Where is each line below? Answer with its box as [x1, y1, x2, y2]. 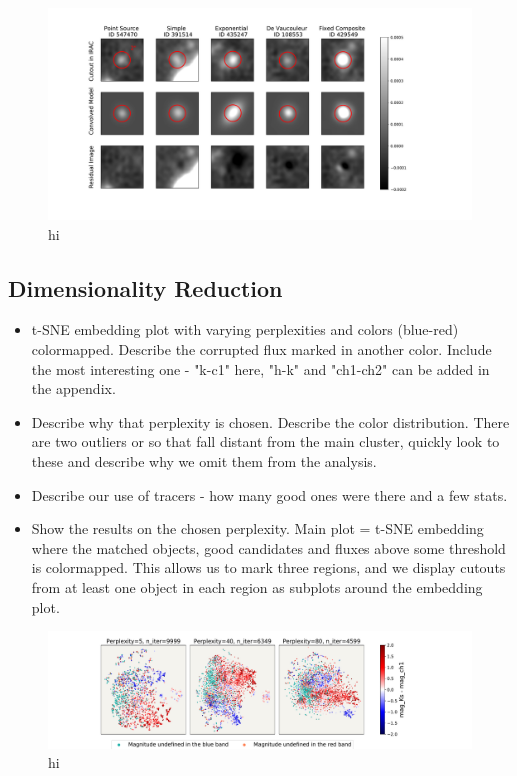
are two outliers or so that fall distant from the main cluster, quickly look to [31, 431, 500, 452]
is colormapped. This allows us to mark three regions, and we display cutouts [31, 557, 506, 578]
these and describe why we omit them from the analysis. [31, 450, 377, 471]
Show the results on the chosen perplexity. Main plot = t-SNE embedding [31, 518, 484, 539]
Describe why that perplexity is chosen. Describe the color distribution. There [31, 411, 510, 432]
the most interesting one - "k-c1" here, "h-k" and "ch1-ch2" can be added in [31, 358, 490, 379]
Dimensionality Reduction [8, 272, 283, 303]
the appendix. [31, 378, 116, 399]
